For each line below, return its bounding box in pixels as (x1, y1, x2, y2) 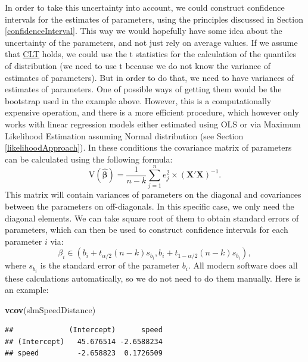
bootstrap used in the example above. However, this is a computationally (5, 94, 272, 107)
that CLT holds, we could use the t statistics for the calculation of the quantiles (5, 48, 297, 60)
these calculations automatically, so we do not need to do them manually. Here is (5, 271, 301, 284)
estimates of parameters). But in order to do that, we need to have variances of (5, 71, 294, 83)
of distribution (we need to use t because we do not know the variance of (5, 59, 270, 71)
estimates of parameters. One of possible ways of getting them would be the (5, 83, 282, 95)
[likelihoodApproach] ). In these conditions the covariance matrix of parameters (5, 141, 292, 154)
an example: (5, 283, 49, 296)
